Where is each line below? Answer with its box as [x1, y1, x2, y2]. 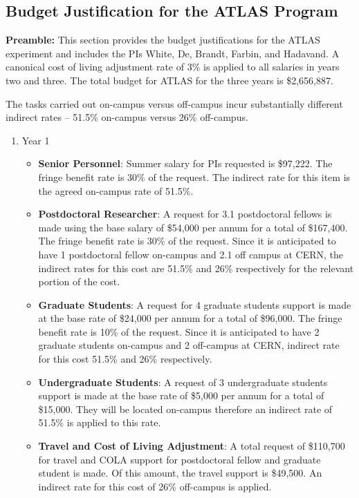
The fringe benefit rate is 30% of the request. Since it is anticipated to [38, 233, 336, 248]
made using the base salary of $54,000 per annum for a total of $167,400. [38, 220, 348, 234]
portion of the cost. [38, 274, 120, 289]
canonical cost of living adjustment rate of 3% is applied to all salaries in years [6, 59, 340, 74]
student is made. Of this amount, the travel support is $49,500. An [38, 466, 322, 480]
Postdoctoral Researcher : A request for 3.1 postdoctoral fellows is [38, 207, 332, 221]
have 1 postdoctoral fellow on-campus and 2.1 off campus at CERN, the [38, 247, 344, 261]
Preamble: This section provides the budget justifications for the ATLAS [6, 32, 320, 47]
